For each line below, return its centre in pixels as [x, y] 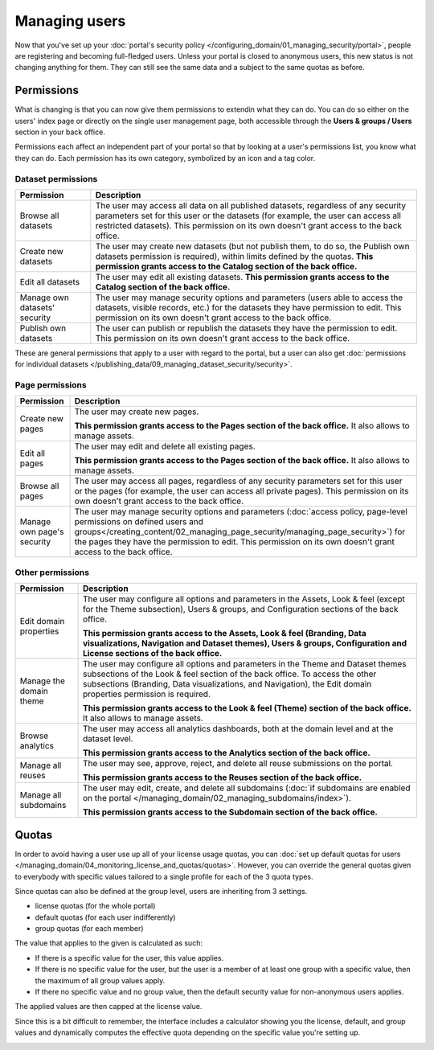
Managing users [70, 21]
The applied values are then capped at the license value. [108, 1007]
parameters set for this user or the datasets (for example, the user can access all [248, 215]
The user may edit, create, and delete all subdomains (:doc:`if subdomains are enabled [246, 788]
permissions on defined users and [139, 522]
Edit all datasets [50, 281]
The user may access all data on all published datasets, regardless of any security [250, 205]
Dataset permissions [56, 178]
